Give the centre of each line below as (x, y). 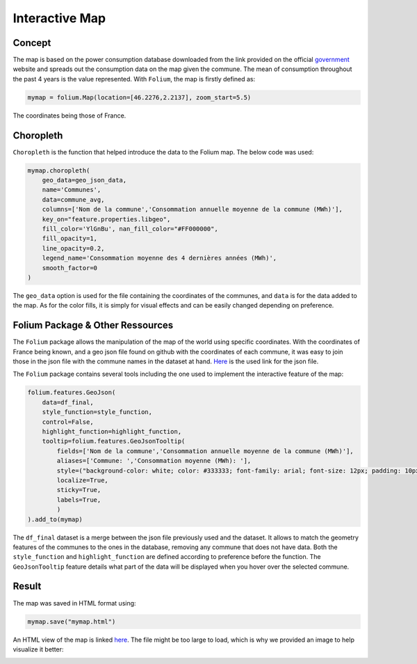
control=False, (68, 422)
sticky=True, (79, 490)
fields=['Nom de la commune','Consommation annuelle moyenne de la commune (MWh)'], (205, 451)
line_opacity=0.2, (73, 248)
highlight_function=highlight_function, (112, 432)
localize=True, (83, 480)
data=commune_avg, (73, 199)
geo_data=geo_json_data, (84, 180)
